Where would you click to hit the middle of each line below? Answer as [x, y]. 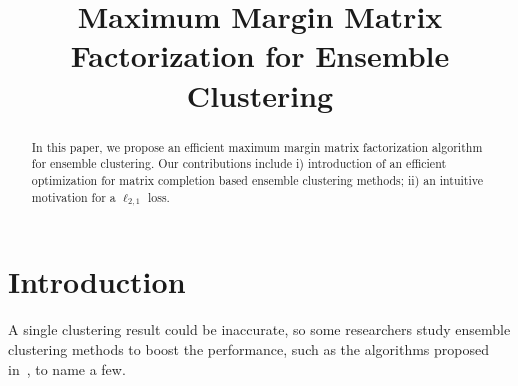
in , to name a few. [67, 368]
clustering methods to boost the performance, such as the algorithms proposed [249, 348]
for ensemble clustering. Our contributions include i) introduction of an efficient [239, 163]
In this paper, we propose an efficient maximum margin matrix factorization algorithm [257, 146]
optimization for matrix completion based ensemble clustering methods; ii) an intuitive [257, 179]
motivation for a [73, 196]
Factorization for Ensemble [260, 55]
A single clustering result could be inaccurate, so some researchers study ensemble [259, 329]
